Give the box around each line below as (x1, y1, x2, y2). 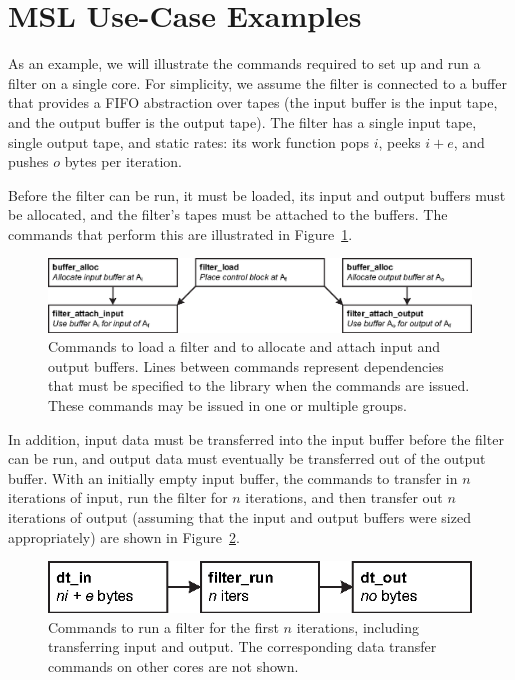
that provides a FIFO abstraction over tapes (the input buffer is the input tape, (8, 92, 498, 113)
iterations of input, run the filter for (8, 487, 228, 508)
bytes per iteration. (64, 151, 182, 172)
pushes (8, 151, 49, 172)
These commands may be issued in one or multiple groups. (48, 394, 407, 415)
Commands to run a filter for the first (48, 616, 279, 637)
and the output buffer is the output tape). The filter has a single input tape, (8, 111, 477, 132)
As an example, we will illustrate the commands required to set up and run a (8, 53, 481, 74)
